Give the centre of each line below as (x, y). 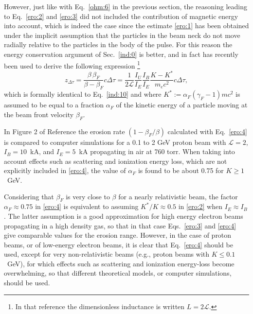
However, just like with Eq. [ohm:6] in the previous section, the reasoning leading (126, 6)
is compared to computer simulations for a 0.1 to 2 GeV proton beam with (115, 142)
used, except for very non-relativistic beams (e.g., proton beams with (107, 254)
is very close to (88, 196)
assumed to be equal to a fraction (54, 105)
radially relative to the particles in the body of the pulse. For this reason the (118, 44)
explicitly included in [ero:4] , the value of (65, 170)
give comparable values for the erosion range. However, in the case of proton (118, 235)
